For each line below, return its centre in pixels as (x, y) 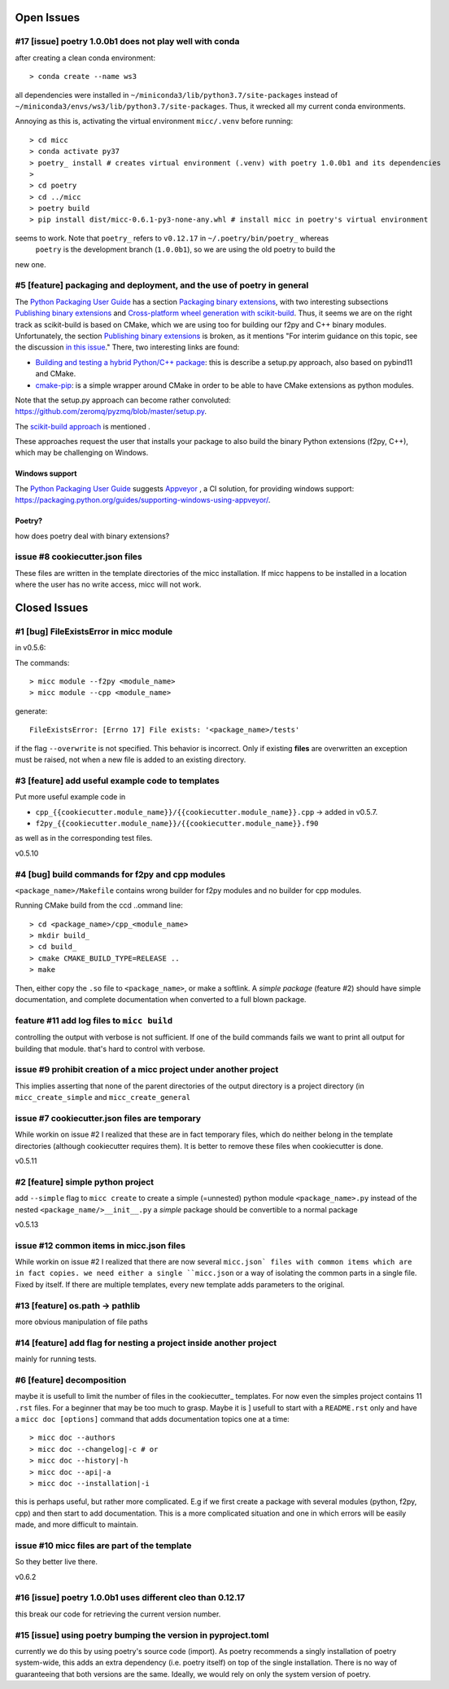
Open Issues (48, 18)
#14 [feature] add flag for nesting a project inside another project (146, 1343)
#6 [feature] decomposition (71, 1379)
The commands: (42, 662)
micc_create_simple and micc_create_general (103, 1097)
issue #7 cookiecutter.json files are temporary (108, 1118)
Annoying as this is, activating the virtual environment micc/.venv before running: (154, 121)
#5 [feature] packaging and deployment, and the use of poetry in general (162, 285)
